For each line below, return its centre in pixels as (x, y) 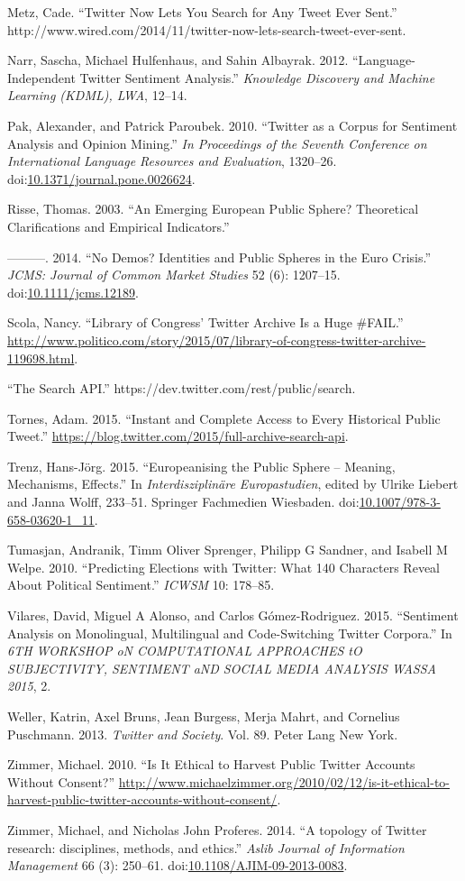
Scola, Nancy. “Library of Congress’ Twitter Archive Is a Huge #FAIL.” (205, 322)
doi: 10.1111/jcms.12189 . (73, 292)
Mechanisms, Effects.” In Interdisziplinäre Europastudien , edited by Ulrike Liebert (233, 484)
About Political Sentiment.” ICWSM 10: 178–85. (141, 585)
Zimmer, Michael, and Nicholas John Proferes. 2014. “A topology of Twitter (217, 829)
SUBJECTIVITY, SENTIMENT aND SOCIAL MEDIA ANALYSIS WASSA (222, 668)
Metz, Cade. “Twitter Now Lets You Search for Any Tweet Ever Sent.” (202, 12)
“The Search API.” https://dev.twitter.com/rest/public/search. (182, 388)
